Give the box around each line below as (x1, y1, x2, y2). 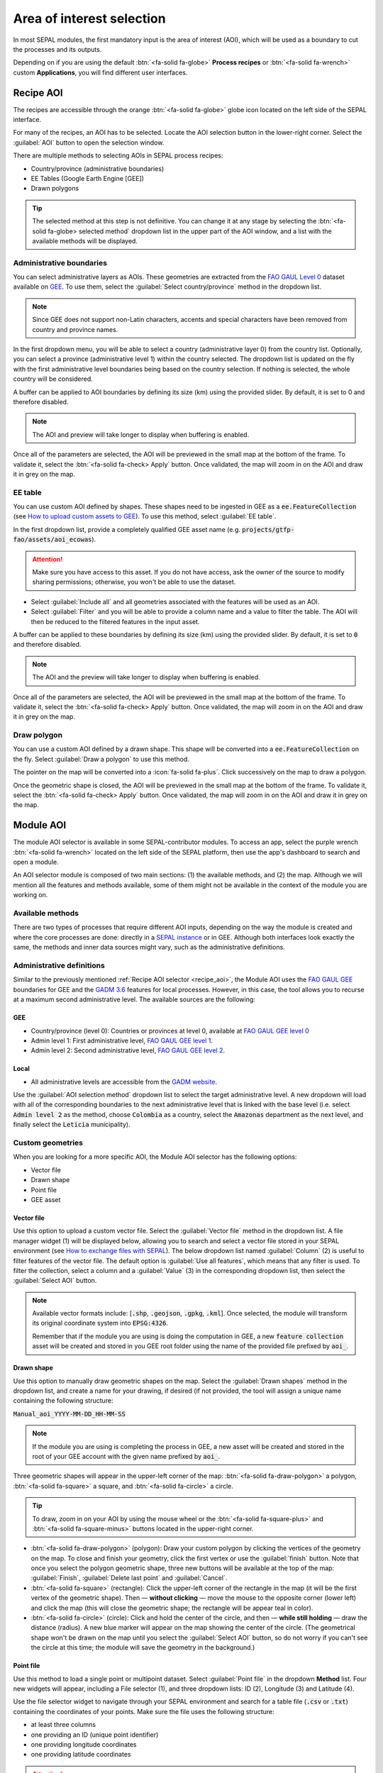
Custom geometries (13, 1138, 83, 1147)
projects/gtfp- (241, 526, 294, 533)
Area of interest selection (13, 11, 166, 26)
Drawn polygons (30, 184, 79, 193)
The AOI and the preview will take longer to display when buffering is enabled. (32, 673, 260, 682)
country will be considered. (13, 374, 94, 383)
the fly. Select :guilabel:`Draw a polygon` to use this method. (13, 755, 189, 763)
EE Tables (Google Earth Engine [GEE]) (30, 174, 145, 182)
